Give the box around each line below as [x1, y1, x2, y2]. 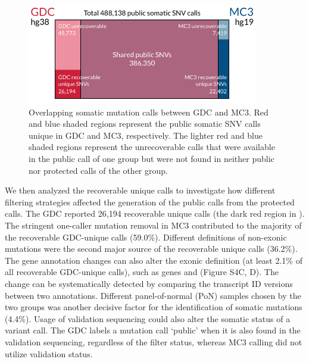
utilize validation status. [5, 347, 93, 360]
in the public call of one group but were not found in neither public [29, 152, 274, 165]
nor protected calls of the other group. [29, 164, 168, 176]
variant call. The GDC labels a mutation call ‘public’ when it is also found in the [5, 324, 301, 336]
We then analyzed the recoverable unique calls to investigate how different [5, 184, 276, 196]
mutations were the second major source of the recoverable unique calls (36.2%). [5, 242, 298, 255]
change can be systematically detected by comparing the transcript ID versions [5, 277, 293, 289]
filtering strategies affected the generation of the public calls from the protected [5, 195, 295, 208]
